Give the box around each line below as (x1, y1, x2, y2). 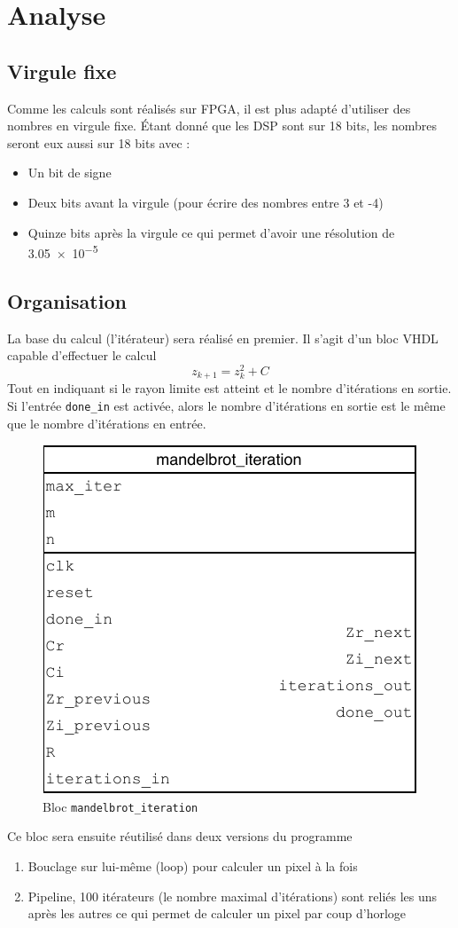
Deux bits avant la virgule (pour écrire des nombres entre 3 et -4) (27, 193, 384, 211)
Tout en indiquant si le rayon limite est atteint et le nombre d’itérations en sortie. (7, 379, 452, 397)
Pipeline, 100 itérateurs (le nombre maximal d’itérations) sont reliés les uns (27, 886, 438, 905)
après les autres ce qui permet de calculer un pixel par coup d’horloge (27, 904, 407, 923)
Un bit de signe (27, 163, 112, 182)
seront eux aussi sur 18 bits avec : (7, 133, 190, 152)
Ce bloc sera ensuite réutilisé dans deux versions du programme (7, 827, 353, 845)
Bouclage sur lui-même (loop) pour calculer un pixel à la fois (27, 857, 358, 875)
